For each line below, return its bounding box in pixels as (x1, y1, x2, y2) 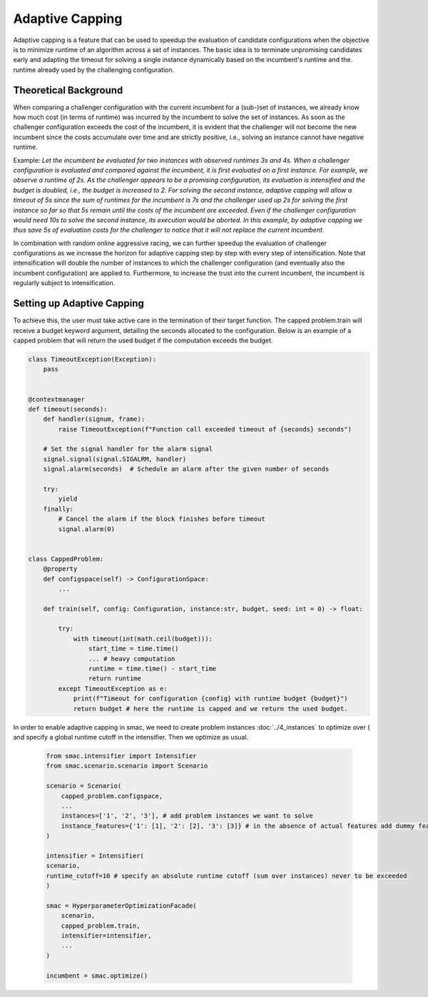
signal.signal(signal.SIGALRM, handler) (43, 455, 187, 463)
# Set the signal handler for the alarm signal (43, 445, 213, 453)
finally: (43, 505, 74, 513)
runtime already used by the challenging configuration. (13, 65, 175, 74)
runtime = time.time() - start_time (88, 665, 217, 673)
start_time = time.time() (88, 645, 179, 653)
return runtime (88, 675, 142, 682)
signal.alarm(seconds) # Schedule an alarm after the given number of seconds (43, 465, 330, 474)
